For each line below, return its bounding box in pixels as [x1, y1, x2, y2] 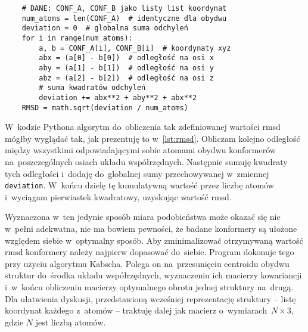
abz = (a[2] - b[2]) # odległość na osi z [39, 73, 214, 82]
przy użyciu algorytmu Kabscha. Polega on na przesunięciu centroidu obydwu [5, 257, 290, 269]
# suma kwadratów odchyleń [39, 83, 146, 92]
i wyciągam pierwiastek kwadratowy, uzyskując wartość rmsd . [5, 190, 232, 203]
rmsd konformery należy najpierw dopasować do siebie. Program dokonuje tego [5, 246, 294, 258]
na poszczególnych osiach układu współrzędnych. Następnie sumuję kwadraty [5, 156, 288, 167]
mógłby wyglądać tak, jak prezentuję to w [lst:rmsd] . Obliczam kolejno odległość [5, 132, 300, 144]
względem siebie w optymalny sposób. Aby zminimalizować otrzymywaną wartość [5, 234, 303, 246]
